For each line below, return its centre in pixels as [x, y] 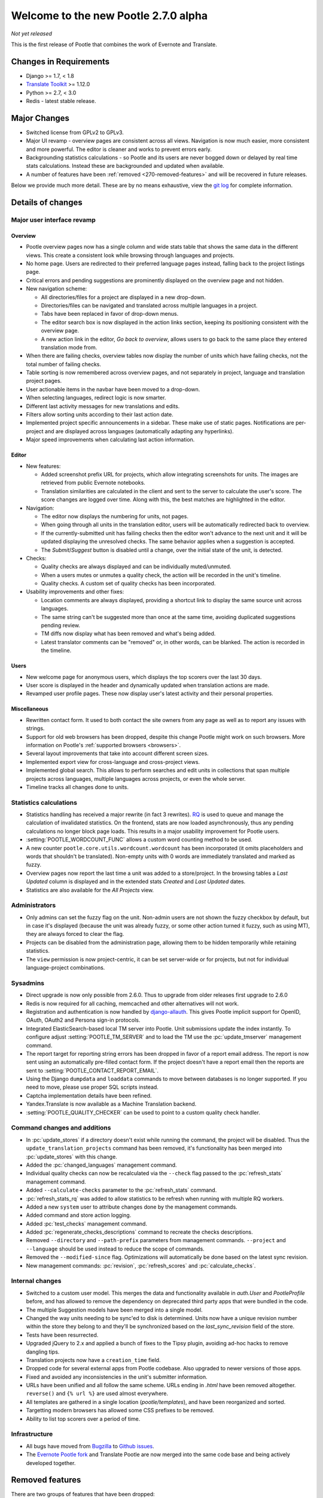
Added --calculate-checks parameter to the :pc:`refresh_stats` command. [121, 1190]
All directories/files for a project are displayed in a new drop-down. [124, 297]
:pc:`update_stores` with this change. [72, 1156]
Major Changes [40, 118]
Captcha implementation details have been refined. [89, 1095]
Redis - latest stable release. [61, 101]
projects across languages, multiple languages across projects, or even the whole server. [136, 778]
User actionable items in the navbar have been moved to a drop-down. [113, 389]
